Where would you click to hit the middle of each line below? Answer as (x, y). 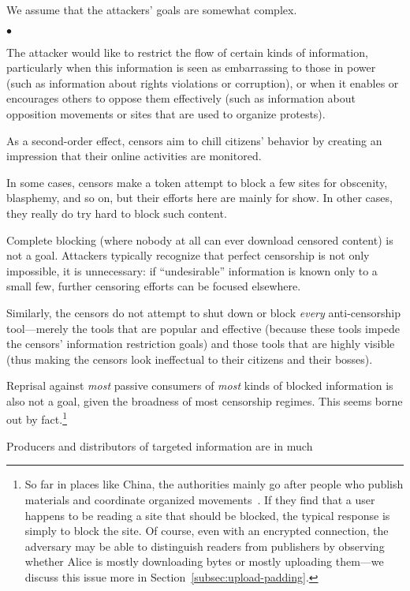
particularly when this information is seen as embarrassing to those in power (191, 67)
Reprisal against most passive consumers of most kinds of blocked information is (200, 385)
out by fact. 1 (37, 418)
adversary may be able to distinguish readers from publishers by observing (205, 546)
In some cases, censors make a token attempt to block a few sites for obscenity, (197, 182)
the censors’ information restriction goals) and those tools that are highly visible (201, 344)
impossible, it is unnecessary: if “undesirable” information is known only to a (192, 270)
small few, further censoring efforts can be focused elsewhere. (154, 286)
